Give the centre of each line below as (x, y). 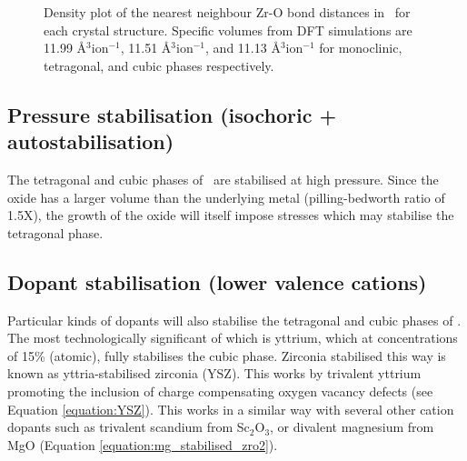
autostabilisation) (91, 141)
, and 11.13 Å (243, 48)
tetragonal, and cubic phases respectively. (159, 65)
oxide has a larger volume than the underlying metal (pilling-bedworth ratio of (226, 197)
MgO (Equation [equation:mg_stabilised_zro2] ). (143, 444)
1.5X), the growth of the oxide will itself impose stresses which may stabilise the (231, 215)
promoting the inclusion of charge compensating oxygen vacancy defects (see (220, 391)
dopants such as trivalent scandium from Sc (129, 427)
